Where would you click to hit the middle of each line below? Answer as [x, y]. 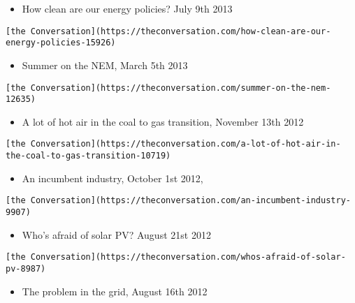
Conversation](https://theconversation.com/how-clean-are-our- [181, 31]
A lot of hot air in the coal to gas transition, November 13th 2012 [163, 121]
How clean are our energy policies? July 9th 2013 [127, 8]
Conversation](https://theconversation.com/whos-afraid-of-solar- [188, 257]
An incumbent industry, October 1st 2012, [113, 178]
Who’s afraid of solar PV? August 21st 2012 [116, 234]
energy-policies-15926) [61, 43]
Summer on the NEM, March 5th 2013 [105, 65]
